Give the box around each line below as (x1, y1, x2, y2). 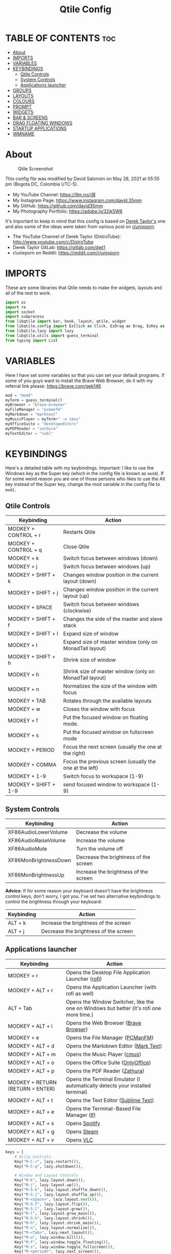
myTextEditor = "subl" (5, 431, 53, 436)
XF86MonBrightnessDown (8, 857, 71, 864)
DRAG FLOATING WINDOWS (12, 120, 73, 126)
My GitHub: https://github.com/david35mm (12, 203, 103, 209)
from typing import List (5, 338, 58, 343)
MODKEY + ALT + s (8, 1119, 54, 1127)
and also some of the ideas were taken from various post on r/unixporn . (5, 223, 156, 230)
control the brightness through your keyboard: (5, 899, 102, 905)
